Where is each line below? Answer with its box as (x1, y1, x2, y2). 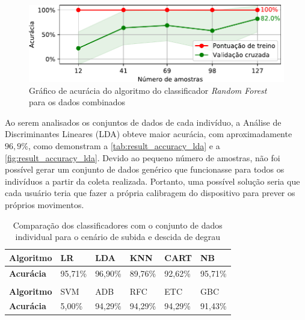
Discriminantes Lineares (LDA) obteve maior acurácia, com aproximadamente (5, 128, 292, 140)
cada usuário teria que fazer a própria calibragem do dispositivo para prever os (5, 186, 295, 199)
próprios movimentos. (5, 198, 84, 211)
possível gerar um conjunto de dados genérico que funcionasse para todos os (5, 163, 285, 176)
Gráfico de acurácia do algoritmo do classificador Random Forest (29, 84, 267, 96)
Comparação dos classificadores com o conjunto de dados (13, 218, 223, 231)
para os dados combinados (29, 96, 126, 108)
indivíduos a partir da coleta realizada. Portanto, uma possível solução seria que (5, 174, 300, 187)
